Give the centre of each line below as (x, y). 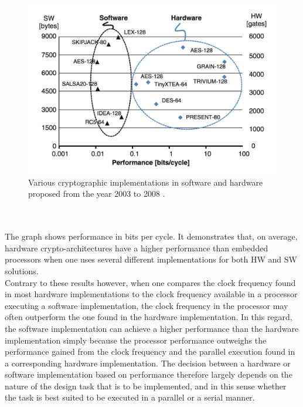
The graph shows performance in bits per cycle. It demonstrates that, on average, (151, 236)
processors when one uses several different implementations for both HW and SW (151, 259)
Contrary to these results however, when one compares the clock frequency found (150, 282)
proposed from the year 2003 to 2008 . (97, 194)
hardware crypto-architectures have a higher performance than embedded (137, 248)
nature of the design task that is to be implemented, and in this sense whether (146, 386)
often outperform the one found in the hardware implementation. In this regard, (149, 317)
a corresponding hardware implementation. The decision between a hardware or (148, 363)
